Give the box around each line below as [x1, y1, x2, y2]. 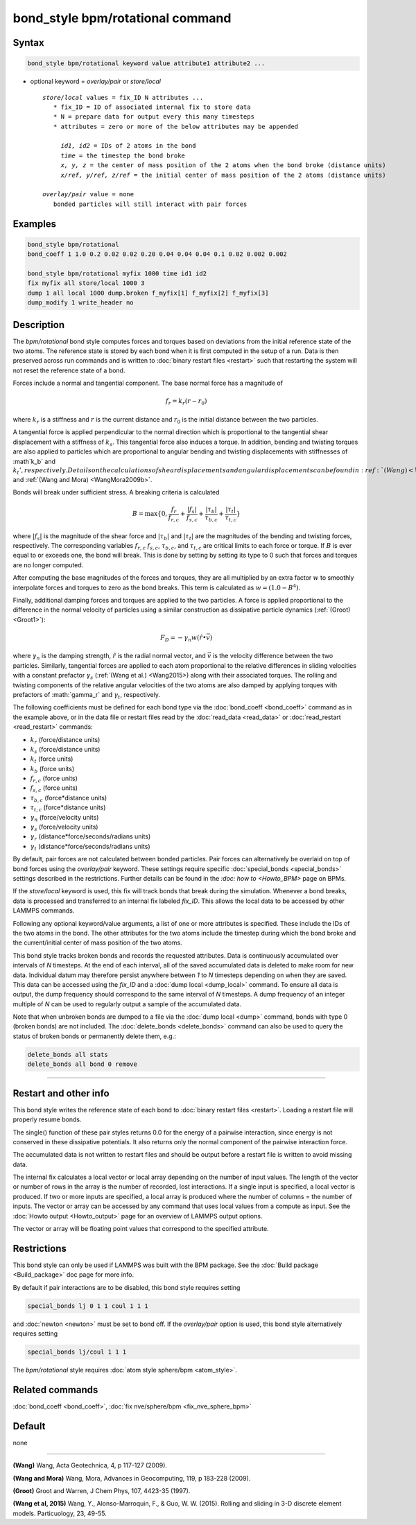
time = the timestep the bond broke [60, 151, 185, 160]
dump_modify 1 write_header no [27, 299, 135, 307]
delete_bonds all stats [27, 1051, 109, 1058]
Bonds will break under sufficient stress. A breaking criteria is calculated [12, 488, 220, 497]
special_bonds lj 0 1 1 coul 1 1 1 [27, 1302, 148, 1310]
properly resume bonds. [12, 1115, 82, 1123]
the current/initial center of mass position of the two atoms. [12, 938, 183, 947]
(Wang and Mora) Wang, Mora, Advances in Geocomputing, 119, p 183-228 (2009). [12, 1474, 251, 1482]
